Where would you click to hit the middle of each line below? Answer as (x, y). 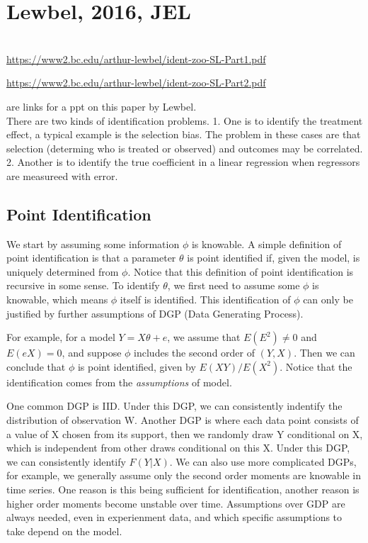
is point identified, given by (137, 366)
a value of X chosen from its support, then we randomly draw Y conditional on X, (185, 433)
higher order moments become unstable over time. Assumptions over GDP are (176, 503)
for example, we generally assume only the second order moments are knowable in (184, 475)
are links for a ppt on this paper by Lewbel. (102, 106)
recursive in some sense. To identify (83, 285)
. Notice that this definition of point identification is (241, 271)
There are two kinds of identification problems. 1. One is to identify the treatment (185, 120)
